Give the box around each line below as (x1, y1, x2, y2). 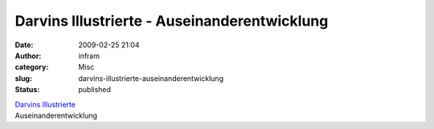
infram (78, 50, 100, 60)
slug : (14, 73, 32, 83)
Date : (14, 40, 34, 50)
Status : (14, 85, 40, 95)
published (78, 85, 112, 95)
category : (14, 62, 49, 72)
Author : (14, 50, 42, 60)
